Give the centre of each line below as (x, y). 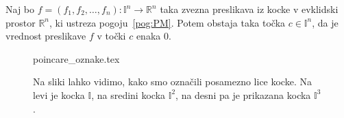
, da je (325, 22)
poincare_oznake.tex (76, 58)
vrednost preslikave (46, 36)
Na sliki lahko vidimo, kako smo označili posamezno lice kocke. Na (172, 82)
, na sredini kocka (128, 94)
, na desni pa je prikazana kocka (243, 94)
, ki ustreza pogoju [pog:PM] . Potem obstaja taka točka (168, 22)
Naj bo (20, 9)
